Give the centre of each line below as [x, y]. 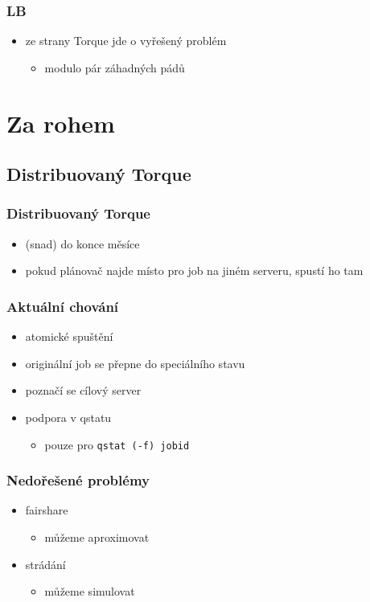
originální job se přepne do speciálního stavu [135, 363]
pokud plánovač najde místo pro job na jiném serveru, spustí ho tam [194, 270]
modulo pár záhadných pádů [115, 67]
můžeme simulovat [90, 591]
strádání [45, 564]
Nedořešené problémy [78, 480]
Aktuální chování [63, 306]
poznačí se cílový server [83, 390]
